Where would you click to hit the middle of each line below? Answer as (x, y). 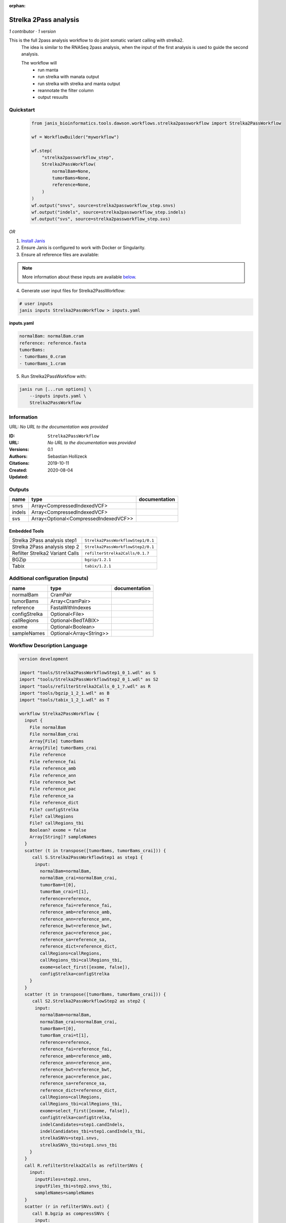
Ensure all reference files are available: (60, 254)
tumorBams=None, (71, 178)
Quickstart (22, 110)
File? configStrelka (54, 809)
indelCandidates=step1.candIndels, (82, 1124)
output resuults (53, 97)
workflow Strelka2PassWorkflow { (59, 714)
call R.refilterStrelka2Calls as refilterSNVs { (84, 1165)
